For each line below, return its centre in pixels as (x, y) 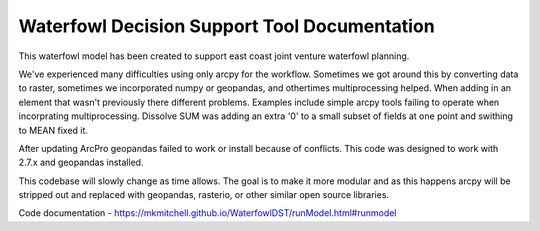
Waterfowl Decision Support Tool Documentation (226, 26)
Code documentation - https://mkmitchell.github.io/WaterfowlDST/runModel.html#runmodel (207, 213)
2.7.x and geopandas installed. (81, 162)
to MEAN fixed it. (53, 130)
